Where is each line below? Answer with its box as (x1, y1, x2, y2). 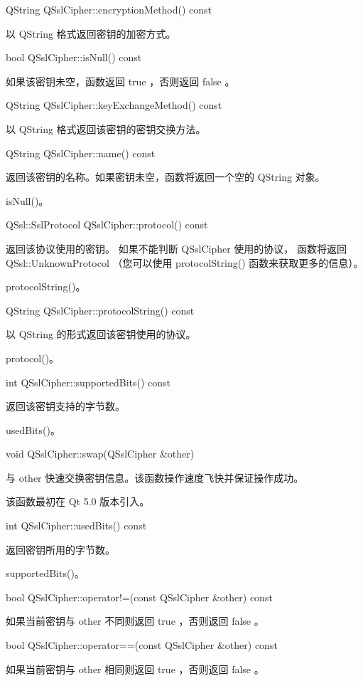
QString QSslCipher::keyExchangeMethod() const (6, 97, 222, 112)
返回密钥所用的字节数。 (6, 542, 115, 556)
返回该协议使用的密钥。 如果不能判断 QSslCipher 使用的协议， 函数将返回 (6, 241, 347, 255)
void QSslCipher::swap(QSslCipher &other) (6, 446, 195, 461)
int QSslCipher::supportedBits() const (6, 374, 171, 389)
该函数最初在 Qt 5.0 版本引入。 (6, 494, 150, 509)
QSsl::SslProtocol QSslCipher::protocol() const (6, 217, 208, 232)
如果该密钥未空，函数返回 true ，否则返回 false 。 (6, 73, 235, 88)
